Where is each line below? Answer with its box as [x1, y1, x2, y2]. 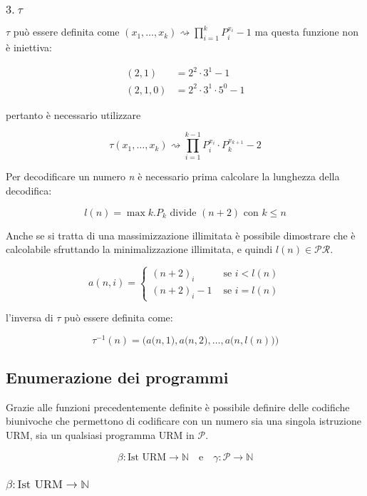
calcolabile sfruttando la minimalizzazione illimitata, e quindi [6, 242, 273, 257]
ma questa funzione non [254, 24, 358, 39]
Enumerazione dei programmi [6, 366, 229, 388]
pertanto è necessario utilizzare [6, 107, 141, 122]
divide [170, 207, 197, 218]
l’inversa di [6, 310, 53, 324]
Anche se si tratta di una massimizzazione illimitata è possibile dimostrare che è [6, 227, 356, 242]
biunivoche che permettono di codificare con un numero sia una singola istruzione [6, 413, 361, 428]
